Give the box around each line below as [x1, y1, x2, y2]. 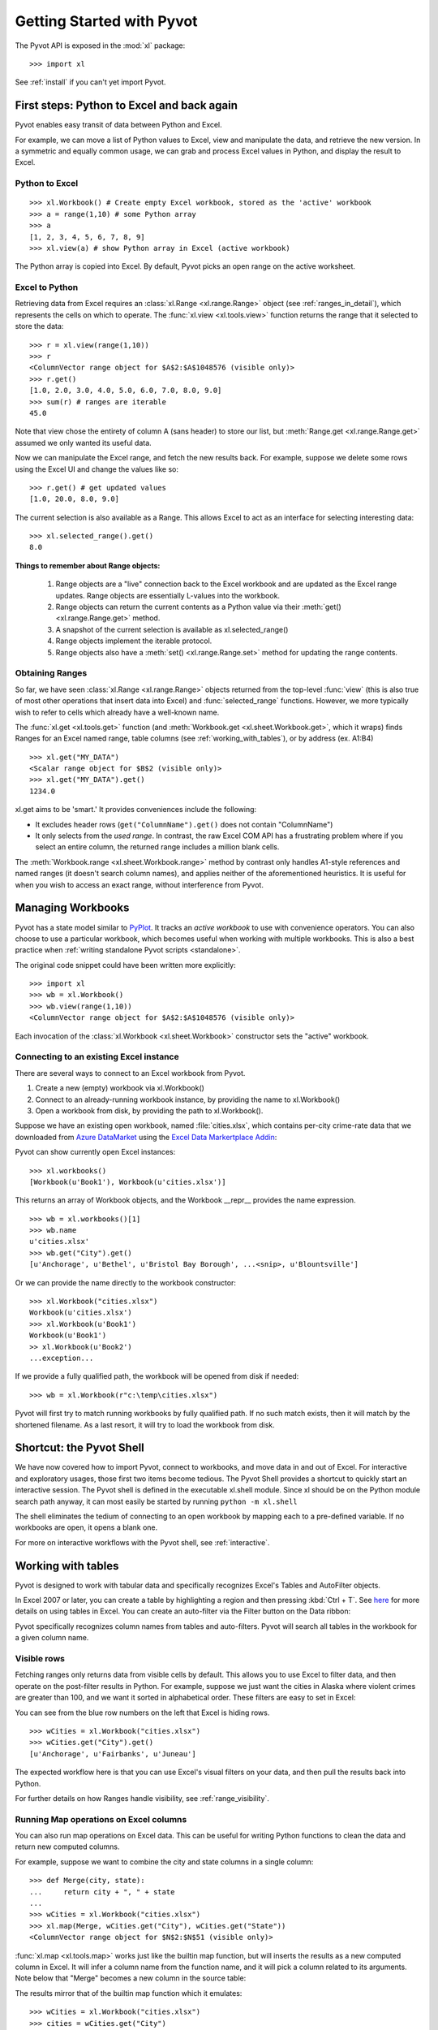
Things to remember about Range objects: [15, 560, 161, 570]
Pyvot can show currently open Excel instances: [15, 1147, 176, 1157]
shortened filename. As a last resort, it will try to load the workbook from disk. [15, 1419, 275, 1429]
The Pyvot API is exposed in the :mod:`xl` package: [15, 41, 186, 50]
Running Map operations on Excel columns [15, 1813, 187, 1825]
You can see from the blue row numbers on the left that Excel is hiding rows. [15, 1708, 270, 1717]
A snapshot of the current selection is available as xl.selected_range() [55, 624, 289, 634]
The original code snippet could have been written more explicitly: [15, 960, 236, 970]
